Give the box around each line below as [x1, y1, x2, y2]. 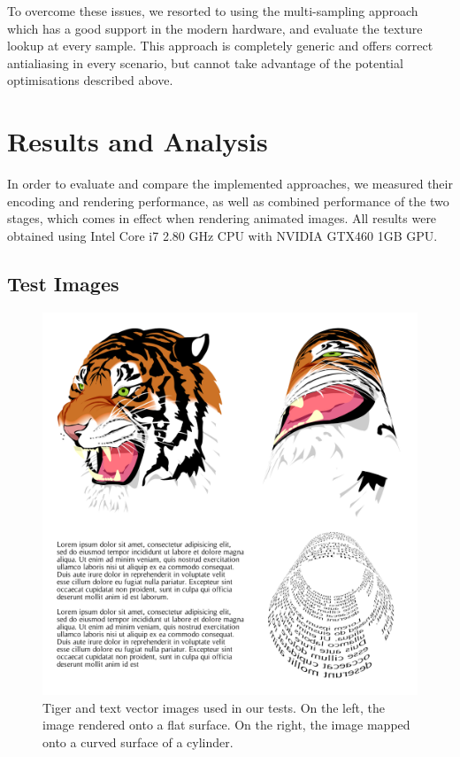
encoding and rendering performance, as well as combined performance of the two [7, 191, 449, 210]
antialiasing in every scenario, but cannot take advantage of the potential [7, 53, 403, 72]
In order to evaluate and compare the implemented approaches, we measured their [7, 174, 453, 193]
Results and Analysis [7, 123, 268, 159]
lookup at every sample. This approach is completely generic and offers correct [7, 36, 433, 55]
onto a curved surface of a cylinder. [42, 732, 234, 751]
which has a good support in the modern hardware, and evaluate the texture [7, 19, 423, 37]
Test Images [7, 269, 119, 297]
